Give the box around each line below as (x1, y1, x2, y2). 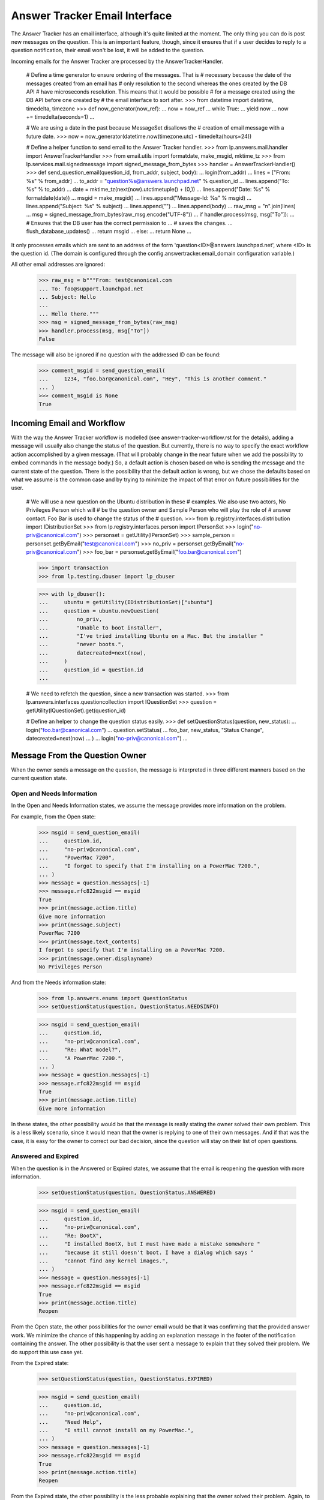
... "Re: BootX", (38, 1232, 103, 1239)
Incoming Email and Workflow (11, 418, 125, 428)
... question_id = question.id (38, 666, 143, 673)
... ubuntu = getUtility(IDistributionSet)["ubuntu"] (38, 599, 213, 606)
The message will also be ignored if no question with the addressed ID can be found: (11, 351, 221, 358)
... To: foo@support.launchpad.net (38, 285, 143, 292)
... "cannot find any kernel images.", (38, 1258, 169, 1264)
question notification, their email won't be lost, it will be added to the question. (11, 47, 205, 54)
